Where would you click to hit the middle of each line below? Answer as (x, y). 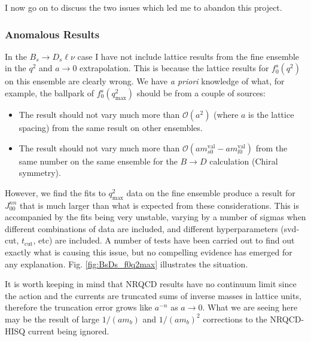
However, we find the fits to (55, 192)
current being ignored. (68, 331)
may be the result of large (52, 319)
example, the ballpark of (50, 93)
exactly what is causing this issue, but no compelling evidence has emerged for (149, 252)
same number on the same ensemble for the (98, 161)
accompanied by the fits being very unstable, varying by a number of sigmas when (155, 217)
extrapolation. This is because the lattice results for (174, 68)
